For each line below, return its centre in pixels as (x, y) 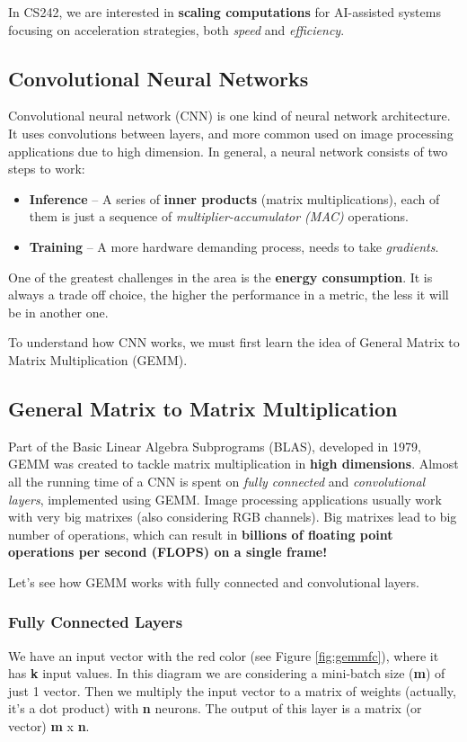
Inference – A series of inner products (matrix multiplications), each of (234, 198)
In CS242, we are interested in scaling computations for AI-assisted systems (225, 12)
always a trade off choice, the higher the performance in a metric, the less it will (229, 295)
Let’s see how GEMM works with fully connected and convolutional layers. (214, 581)
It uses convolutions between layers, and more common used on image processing (231, 133)
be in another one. (58, 312)
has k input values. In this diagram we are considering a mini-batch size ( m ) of (227, 673)
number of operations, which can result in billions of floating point (201, 534)
